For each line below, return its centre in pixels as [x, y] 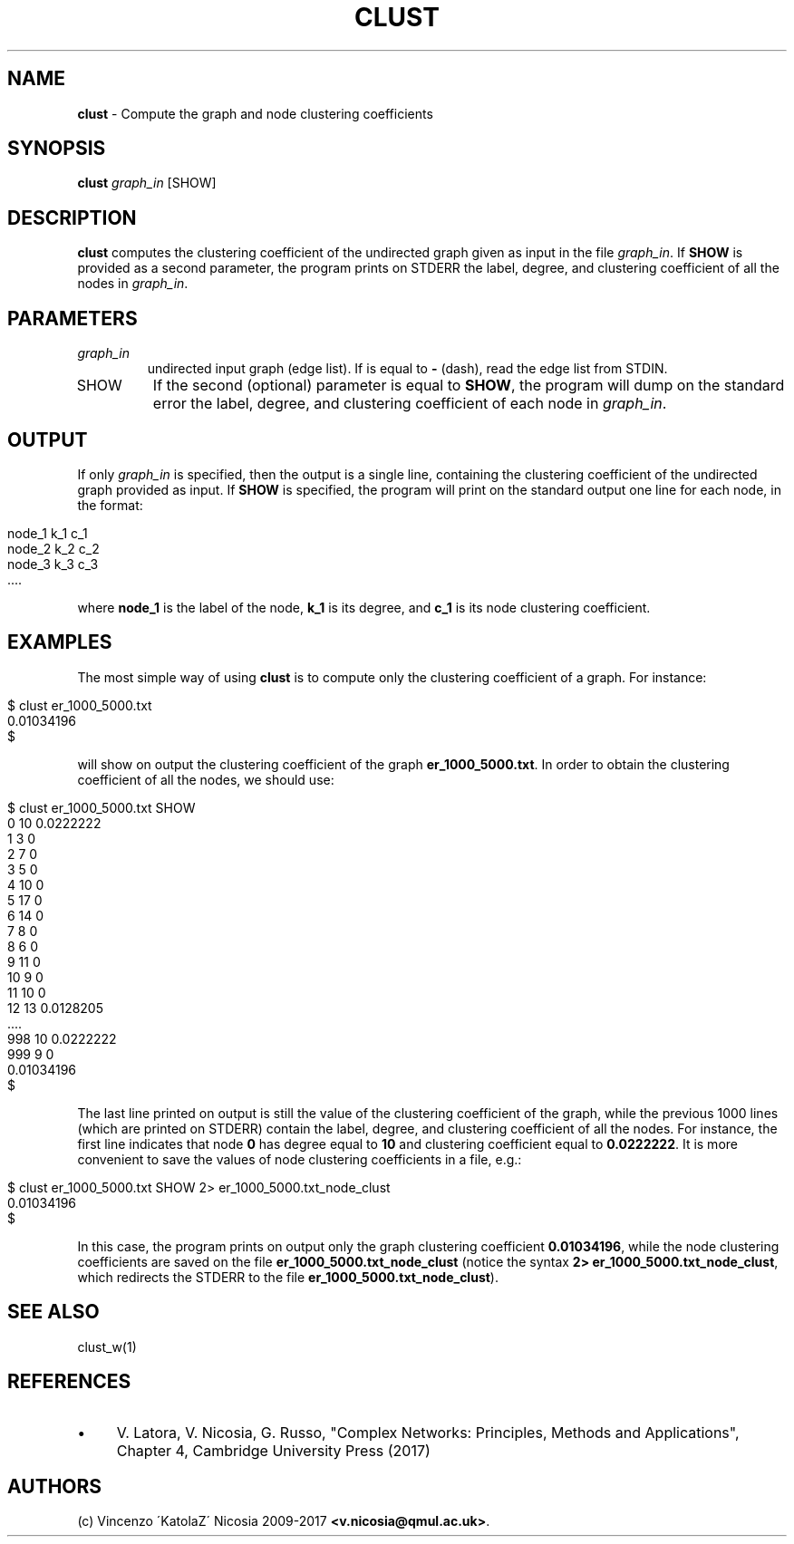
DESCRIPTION [72, 217]
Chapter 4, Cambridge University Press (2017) [273, 1450]
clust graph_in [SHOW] [147, 183]
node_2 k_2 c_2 [53, 548]
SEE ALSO [53, 1312]
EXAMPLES [60, 642]
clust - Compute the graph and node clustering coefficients [255, 113]
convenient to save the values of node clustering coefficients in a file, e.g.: [300, 1159]
